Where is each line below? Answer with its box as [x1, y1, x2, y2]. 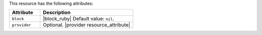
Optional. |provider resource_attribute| [43, 22, 131, 28]
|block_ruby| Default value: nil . [43, 16, 115, 22]
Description [43, 9, 71, 16]
